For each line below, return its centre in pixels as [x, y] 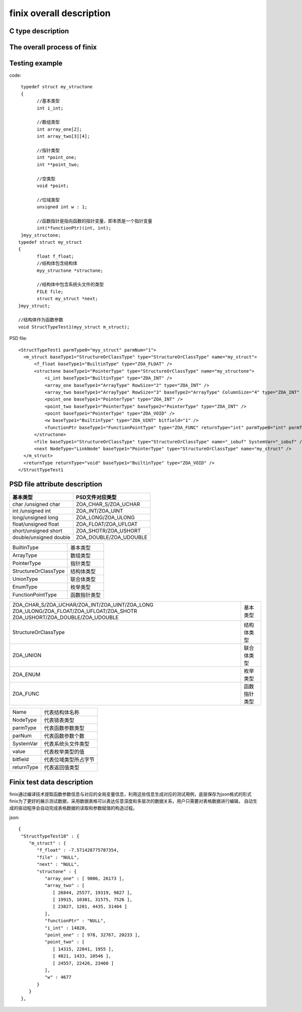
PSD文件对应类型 [96, 497]
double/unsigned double [41, 537]
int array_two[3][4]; [63, 136]
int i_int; [50, 108]
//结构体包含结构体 [57, 263]
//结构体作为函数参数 [41, 320]
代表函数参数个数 [64, 736]
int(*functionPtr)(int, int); [74, 228]
